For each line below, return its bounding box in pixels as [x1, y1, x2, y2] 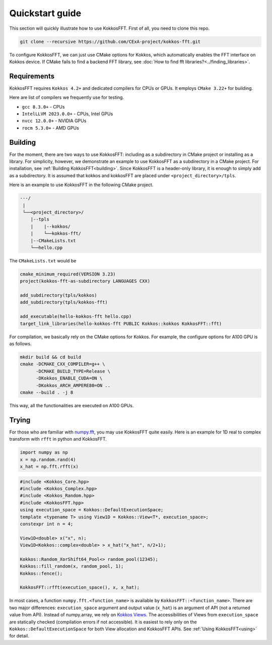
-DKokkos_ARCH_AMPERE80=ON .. [36, 383, 111, 388]
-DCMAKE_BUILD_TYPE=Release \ [36, 368, 111, 374]
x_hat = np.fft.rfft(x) [20, 464, 79, 469]
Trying [9, 415, 31, 424]
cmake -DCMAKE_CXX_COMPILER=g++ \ [20, 361, 105, 367]
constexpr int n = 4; [20, 521, 74, 527]
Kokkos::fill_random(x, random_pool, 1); [20, 563, 124, 569]
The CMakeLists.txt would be [9, 257, 77, 263]
